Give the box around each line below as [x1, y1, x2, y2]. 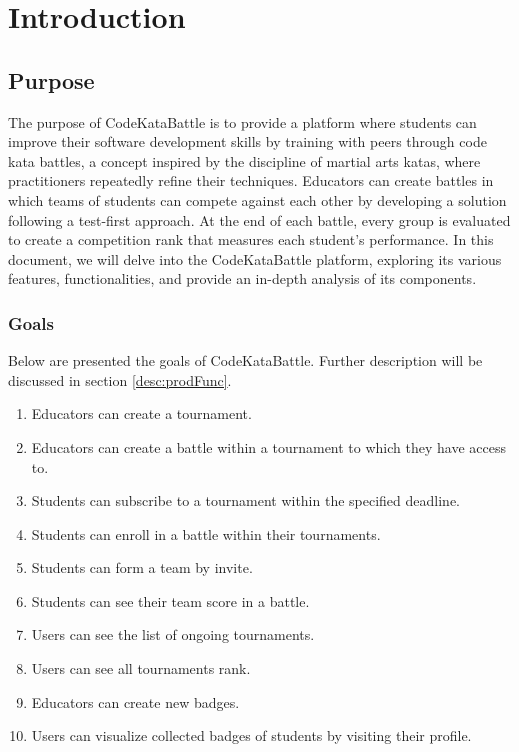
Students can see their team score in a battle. [31, 590, 310, 611]
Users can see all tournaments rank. [31, 658, 251, 679]
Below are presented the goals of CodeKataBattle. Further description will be [8, 350, 483, 371]
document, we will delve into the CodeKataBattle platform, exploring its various [8, 248, 502, 269]
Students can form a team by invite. [31, 557, 253, 578]
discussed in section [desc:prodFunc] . [8, 369, 232, 390]
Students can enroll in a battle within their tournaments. [31, 523, 381, 544]
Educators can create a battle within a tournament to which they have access [31, 436, 506, 457]
